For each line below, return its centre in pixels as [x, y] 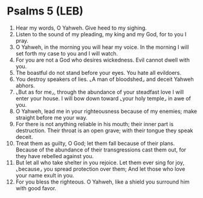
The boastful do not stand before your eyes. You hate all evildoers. [98, 72]
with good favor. [36, 188]
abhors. [25, 85]
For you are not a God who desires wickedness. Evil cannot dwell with [102, 60]
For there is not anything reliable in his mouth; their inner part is [95, 124]
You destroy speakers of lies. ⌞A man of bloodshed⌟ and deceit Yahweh [105, 79]
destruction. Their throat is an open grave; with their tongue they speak [104, 130]
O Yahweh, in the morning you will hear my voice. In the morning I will [102, 47]
